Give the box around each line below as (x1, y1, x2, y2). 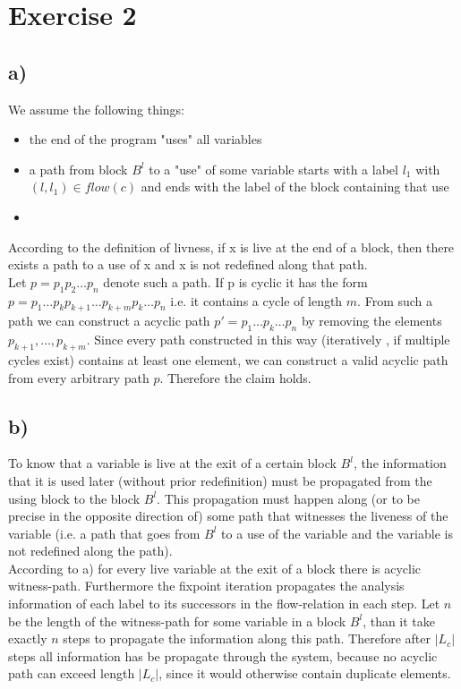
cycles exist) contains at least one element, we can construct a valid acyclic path (8, 350, 448, 369)
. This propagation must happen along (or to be (157, 489, 420, 507)
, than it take (363, 611, 436, 630)
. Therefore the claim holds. (159, 368, 312, 387)
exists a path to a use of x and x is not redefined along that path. (8, 255, 368, 274)
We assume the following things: (8, 99, 185, 118)
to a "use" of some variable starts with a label (149, 159, 398, 178)
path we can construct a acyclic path (8, 311, 210, 330)
